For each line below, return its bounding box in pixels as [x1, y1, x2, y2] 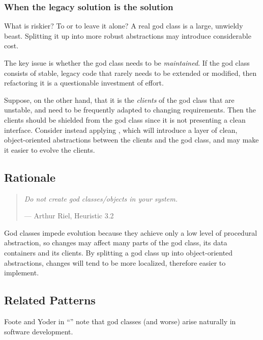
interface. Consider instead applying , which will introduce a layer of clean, [4, 124, 238, 135]
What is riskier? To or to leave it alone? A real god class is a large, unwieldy [4, 20, 243, 31]
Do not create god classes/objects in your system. [24, 193, 178, 204]
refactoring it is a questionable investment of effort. [4, 77, 164, 88]
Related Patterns [4, 292, 96, 308]
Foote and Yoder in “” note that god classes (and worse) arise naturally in [4, 316, 236, 326]
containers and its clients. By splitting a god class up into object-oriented [4, 247, 233, 258]
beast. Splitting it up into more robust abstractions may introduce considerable [4, 30, 251, 41]
